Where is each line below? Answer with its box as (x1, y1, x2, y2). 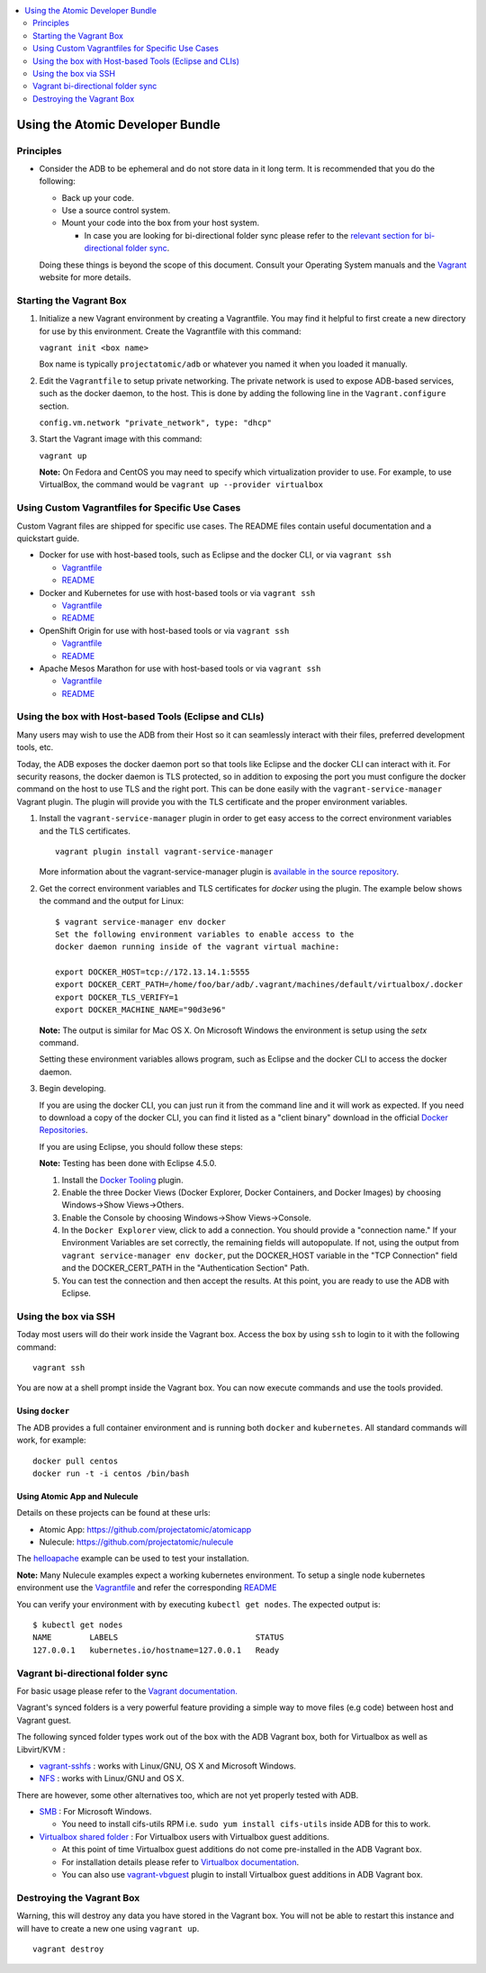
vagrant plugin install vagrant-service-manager (55, 846, 274, 856)
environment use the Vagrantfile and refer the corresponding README (16, 1582, 277, 1593)
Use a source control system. (61, 205, 171, 216)
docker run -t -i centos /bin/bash (32, 1468, 190, 1479)
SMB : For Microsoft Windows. (39, 1806, 152, 1817)
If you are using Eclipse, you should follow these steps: (39, 1141, 243, 1152)
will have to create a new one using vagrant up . (16, 1923, 200, 1933)
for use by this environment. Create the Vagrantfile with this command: (39, 325, 301, 337)
